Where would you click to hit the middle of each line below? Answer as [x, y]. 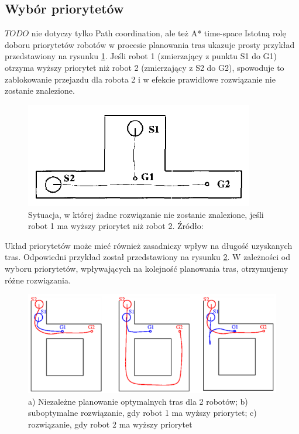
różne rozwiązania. [38, 280]
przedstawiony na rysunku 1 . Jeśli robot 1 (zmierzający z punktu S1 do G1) [141, 56]
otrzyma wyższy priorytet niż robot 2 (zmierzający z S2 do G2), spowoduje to [145, 67]
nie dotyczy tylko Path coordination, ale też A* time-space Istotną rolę [159, 33]
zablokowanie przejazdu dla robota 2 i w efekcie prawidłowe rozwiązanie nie [140, 79]
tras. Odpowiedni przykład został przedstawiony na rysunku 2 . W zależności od [147, 257]
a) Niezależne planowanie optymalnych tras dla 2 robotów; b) [138, 401]
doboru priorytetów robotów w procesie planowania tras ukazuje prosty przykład [150, 44]
